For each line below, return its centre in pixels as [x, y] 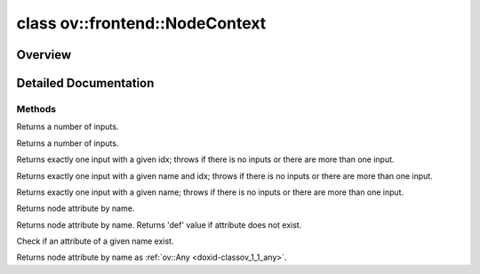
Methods [36, 109]
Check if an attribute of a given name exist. [95, 241]
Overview [44, 55]
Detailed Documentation [85, 83]
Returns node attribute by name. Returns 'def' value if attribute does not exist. [159, 225]
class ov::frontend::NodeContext [141, 23]
